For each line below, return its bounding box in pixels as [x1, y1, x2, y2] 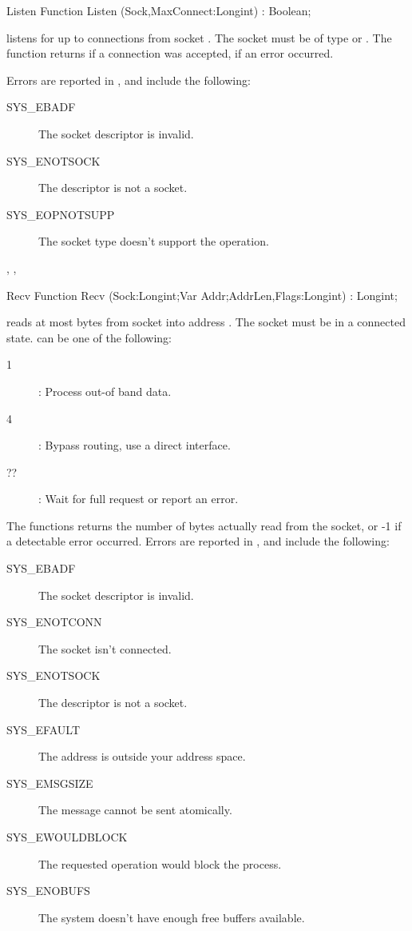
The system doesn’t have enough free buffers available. [38, 909, 305, 925]
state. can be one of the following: [6, 329, 172, 346]
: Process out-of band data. [38, 382, 172, 399]
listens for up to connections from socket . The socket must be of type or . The [6, 29, 392, 46]
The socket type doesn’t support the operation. [38, 233, 269, 250]
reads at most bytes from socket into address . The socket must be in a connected [6, 314, 406, 330]
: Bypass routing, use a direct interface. [38, 437, 231, 454]
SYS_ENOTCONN [6, 613, 102, 630]
